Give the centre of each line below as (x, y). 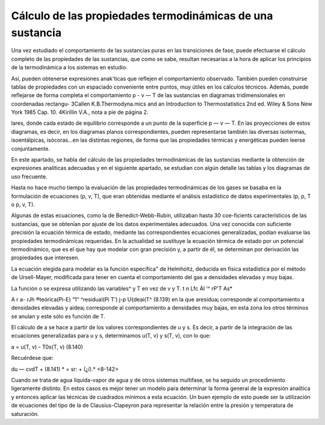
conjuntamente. (31, 148)
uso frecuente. (29, 176)
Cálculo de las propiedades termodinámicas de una (142, 16)
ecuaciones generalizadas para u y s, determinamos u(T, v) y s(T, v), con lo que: (111, 336)
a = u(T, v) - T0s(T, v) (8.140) (47, 347)
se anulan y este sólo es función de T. (58, 316)
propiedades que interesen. (45, 258)
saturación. (25, 414)
